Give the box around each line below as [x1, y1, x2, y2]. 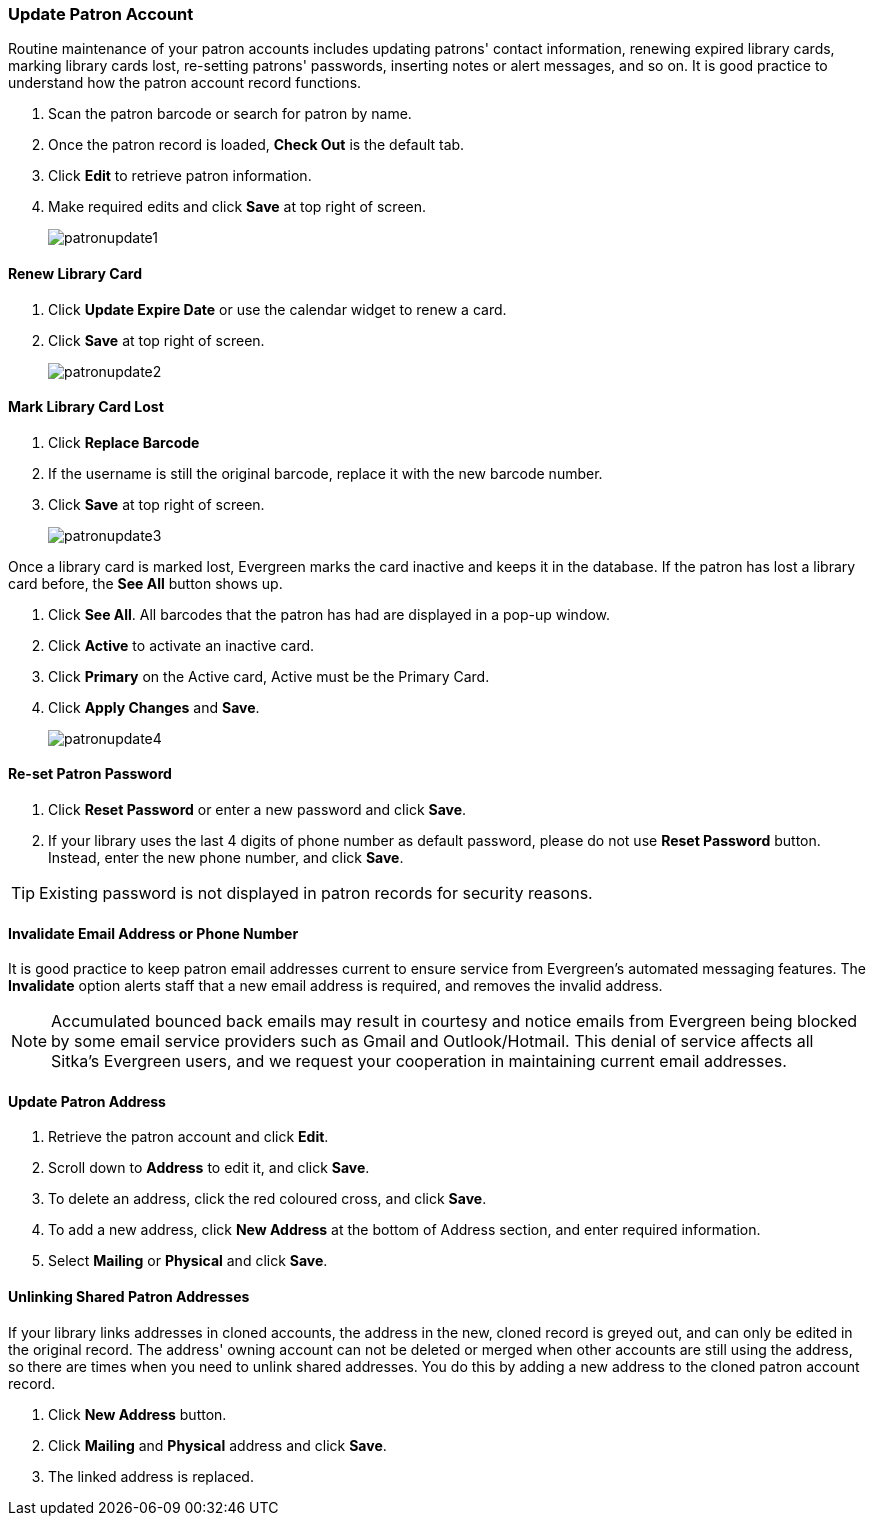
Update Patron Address [8, 1092, 166, 1110]
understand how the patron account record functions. [8, 74, 362, 92]
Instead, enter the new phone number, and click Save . [48, 849, 404, 867]
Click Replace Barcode [48, 433, 200, 451]
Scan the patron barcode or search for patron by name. [48, 105, 412, 123]
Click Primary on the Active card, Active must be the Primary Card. [48, 667, 490, 685]
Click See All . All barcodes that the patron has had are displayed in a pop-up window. [48, 605, 611, 623]
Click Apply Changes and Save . [48, 698, 260, 716]
